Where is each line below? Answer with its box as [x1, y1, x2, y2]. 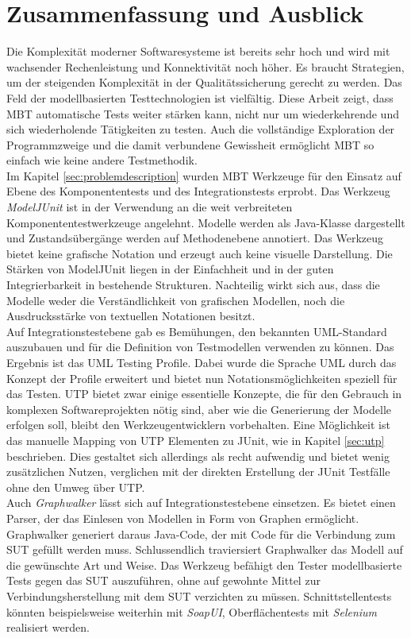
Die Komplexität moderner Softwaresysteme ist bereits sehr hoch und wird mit [6, 43, 390, 60]
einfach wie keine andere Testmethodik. [6, 152, 198, 168]
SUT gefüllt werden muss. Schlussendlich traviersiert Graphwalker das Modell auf [6, 541, 403, 558]
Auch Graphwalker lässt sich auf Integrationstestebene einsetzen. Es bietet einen [6, 494, 396, 511]
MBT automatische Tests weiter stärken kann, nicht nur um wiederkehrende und [6, 105, 399, 122]
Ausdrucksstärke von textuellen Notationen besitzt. [6, 307, 255, 324]
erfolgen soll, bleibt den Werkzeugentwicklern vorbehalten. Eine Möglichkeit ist [6, 416, 390, 433]
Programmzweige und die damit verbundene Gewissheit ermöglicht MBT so [6, 136, 375, 153]
